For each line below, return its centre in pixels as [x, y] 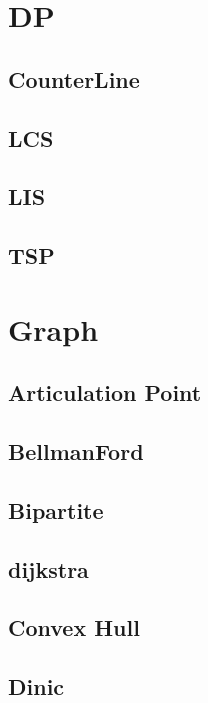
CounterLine [74, 78]
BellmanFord [76, 451]
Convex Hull [74, 627]
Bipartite [56, 509]
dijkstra [48, 568]
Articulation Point [105, 392]
